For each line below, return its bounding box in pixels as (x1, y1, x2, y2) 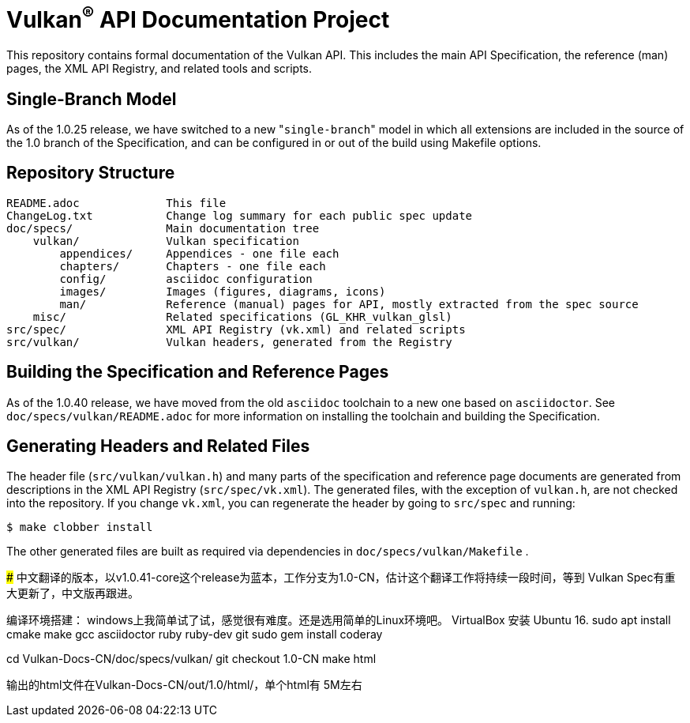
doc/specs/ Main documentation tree (6, 221, 320, 235)
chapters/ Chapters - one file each (59, 259, 326, 273)
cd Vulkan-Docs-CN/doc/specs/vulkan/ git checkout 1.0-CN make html (6, 652, 377, 666)
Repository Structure (6, 163, 175, 183)
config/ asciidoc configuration (59, 272, 313, 285)
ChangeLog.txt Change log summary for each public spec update (6, 209, 473, 222)
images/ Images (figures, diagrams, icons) (59, 284, 386, 298)
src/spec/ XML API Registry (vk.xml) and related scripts (6, 322, 466, 336)
